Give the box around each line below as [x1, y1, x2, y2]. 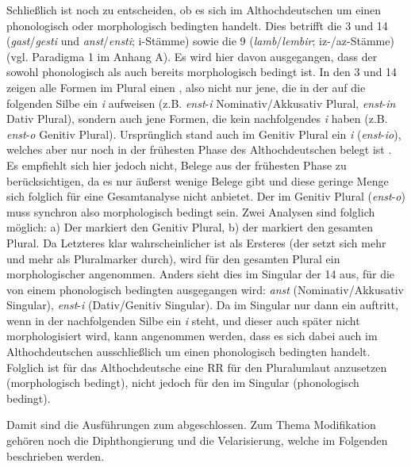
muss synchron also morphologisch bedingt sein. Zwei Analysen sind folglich [6, 203, 375, 220]
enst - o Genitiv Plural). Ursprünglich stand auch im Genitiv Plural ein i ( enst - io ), [6, 125, 401, 142]
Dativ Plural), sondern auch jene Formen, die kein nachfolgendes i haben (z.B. [6, 110, 388, 127]
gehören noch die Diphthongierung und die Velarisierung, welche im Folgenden [6, 432, 388, 449]
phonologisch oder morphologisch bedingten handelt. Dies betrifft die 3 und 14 [6, 17, 388, 33]
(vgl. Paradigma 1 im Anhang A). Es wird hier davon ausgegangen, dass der [6, 48, 378, 64]
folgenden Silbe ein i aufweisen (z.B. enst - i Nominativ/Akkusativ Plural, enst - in [6, 94, 396, 111]
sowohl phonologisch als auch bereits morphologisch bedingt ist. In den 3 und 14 [6, 63, 398, 80]
